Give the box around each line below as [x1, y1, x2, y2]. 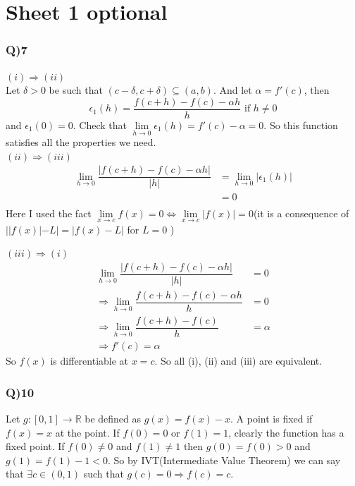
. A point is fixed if [230, 411, 313, 425]
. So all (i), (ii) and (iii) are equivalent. [154, 353, 323, 368]
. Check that [73, 117, 127, 132]
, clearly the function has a [228, 425, 344, 439]
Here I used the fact [6, 206, 92, 221]
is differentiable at [50, 353, 129, 368]
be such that [49, 83, 103, 97]
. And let [213, 83, 252, 97]
